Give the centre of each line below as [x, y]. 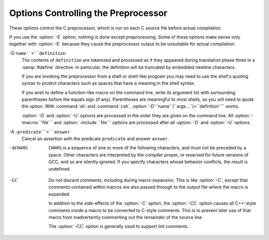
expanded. [60, 194]
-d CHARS [19, 148]
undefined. [60, 169]
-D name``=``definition [37, 53]
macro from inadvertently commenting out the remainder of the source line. [126, 217]
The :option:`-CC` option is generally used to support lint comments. [119, 227]
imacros [30, 123]
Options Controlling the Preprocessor [88, 13]
